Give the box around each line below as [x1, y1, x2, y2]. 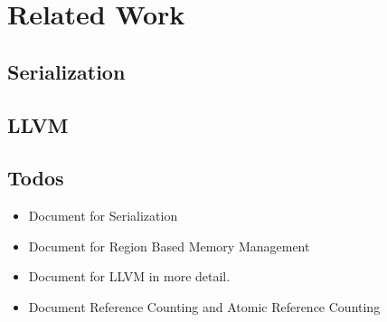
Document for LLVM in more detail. [28, 267, 231, 286]
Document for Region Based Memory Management [28, 236, 310, 255]
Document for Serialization [28, 206, 178, 225]
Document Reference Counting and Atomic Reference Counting [28, 297, 381, 316]
